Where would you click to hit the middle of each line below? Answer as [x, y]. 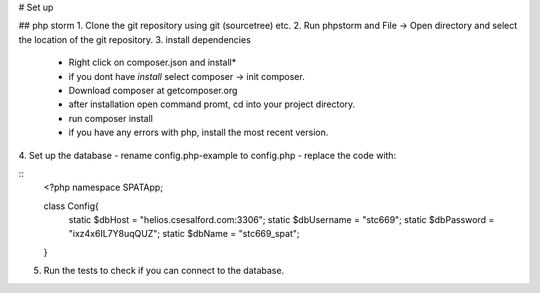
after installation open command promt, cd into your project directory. [212, 104]
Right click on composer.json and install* [152, 62]
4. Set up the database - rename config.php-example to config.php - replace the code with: [207, 155]
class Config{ [71, 206]
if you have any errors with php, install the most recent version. [198, 132]
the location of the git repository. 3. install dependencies [135, 39]
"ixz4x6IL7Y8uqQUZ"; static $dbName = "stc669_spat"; [184, 234]
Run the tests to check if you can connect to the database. [164, 271]
